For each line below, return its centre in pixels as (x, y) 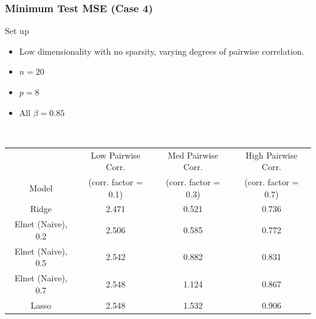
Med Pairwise (193, 155)
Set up (17, 31)
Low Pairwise (115, 155)
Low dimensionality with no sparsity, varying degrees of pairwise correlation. (162, 51)
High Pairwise (272, 155)
